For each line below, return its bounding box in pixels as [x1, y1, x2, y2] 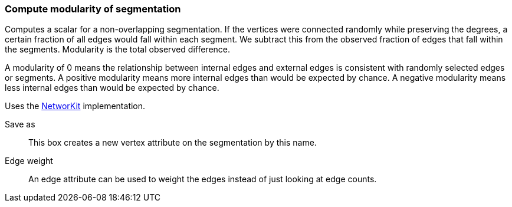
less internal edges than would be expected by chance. [5, 83, 219, 93]
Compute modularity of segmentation [5, 3, 181, 15]
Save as [5, 119, 35, 130]
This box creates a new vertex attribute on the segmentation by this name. [28, 137, 317, 148]
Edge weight [5, 156, 53, 166]
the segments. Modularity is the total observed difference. [5, 44, 231, 55]
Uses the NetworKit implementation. [5, 101, 146, 111]
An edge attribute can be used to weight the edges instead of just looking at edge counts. [28, 174, 377, 185]
